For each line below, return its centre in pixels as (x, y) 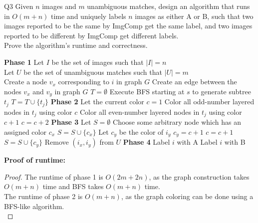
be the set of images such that (98, 62)
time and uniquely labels (88, 16)
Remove (57, 142)
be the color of (141, 131)
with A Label (197, 142)
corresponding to (84, 82)
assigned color (25, 131)
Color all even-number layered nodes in (139, 111)
